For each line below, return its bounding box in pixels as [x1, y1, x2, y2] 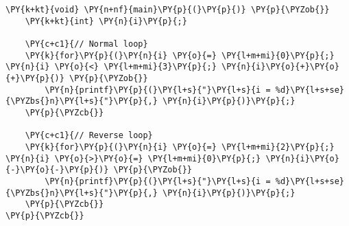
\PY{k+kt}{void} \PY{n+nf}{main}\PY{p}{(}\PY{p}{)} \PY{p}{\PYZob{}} [5, 5, 330, 14]
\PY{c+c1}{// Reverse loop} [25, 131, 153, 141]
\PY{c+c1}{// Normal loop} [25, 38, 148, 49]
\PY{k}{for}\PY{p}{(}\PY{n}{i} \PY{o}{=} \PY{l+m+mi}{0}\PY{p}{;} [25, 50, 335, 60]
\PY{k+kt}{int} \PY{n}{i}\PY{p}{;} [25, 16, 187, 26]
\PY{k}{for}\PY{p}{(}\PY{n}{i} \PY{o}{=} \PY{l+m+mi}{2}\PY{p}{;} [25, 142, 335, 152]
